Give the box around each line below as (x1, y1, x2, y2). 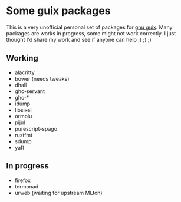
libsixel (14, 106, 32, 113)
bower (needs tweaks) (14, 75, 70, 82)
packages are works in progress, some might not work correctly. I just (6, 29, 176, 37)
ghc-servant (14, 87, 45, 95)
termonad (14, 183, 39, 190)
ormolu (14, 112, 32, 120)
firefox (14, 177, 31, 184)
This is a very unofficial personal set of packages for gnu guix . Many (6, 24, 173, 31)
